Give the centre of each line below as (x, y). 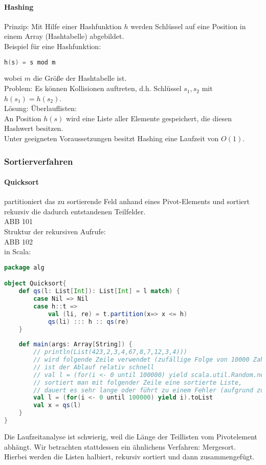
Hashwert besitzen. (34, 128)
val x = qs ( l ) (57, 405)
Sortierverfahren (39, 161)
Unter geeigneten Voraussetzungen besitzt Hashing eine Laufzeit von (112, 138)
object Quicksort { (35, 284)
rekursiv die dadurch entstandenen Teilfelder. (75, 211)
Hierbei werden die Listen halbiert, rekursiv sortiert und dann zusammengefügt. (129, 457)
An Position (23, 118)
